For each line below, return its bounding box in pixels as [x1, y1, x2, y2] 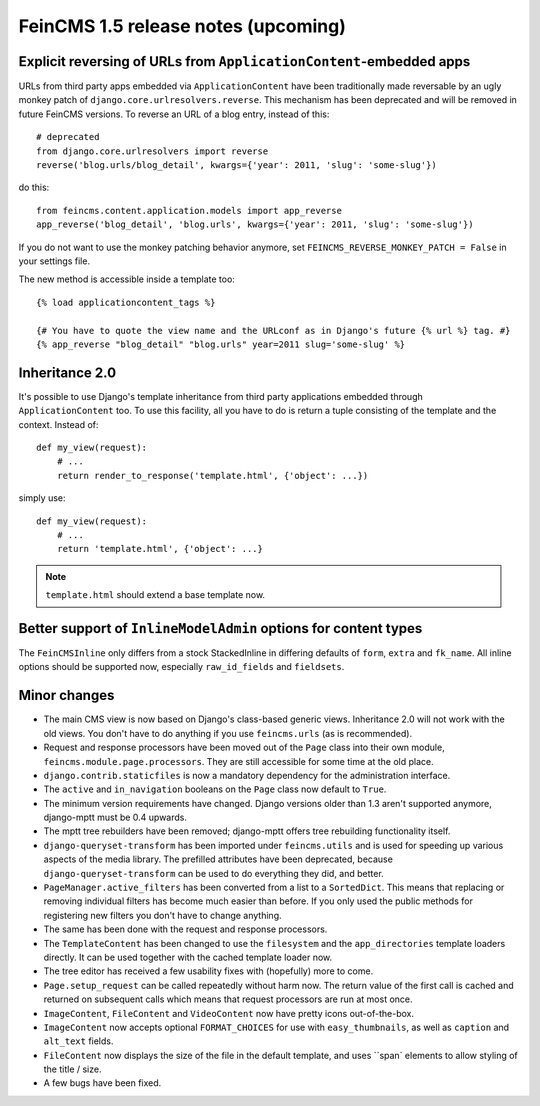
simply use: [18, 492, 66, 504]
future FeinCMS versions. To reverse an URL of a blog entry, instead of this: [18, 108, 330, 120]
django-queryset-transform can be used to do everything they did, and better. [43, 867, 384, 879]
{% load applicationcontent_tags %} [36, 296, 216, 308]
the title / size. [43, 1063, 102, 1075]
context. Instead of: [18, 418, 99, 430]
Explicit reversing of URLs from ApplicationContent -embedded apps [18, 53, 471, 70]
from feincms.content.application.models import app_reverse [36, 205, 342, 216]
